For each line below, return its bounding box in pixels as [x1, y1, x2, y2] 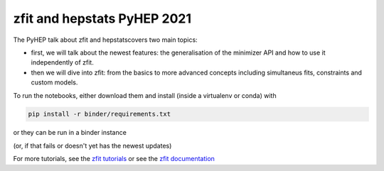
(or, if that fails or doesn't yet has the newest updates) [13, 141, 172, 150]
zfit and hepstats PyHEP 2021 [13, 11, 192, 26]
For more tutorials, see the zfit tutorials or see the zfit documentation [13, 155, 215, 163]
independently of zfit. [31, 58, 94, 67]
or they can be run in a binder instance [13, 128, 127, 137]
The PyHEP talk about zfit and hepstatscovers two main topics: [13, 35, 198, 44]
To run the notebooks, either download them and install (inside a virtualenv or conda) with [13, 91, 277, 99]
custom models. [31, 78, 78, 87]
